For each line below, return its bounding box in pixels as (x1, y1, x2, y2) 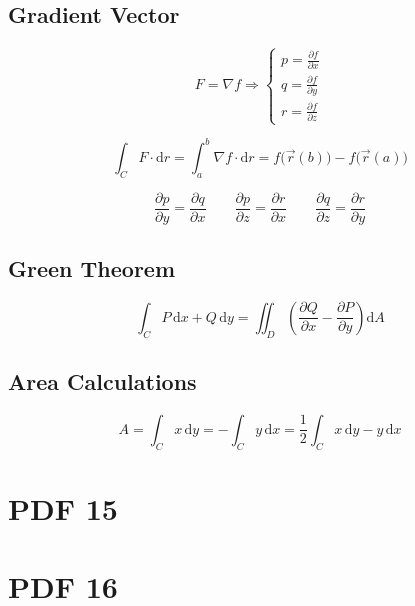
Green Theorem (8, 253, 176, 284)
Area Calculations (8, 366, 197, 397)
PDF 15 (8, 487, 118, 528)
